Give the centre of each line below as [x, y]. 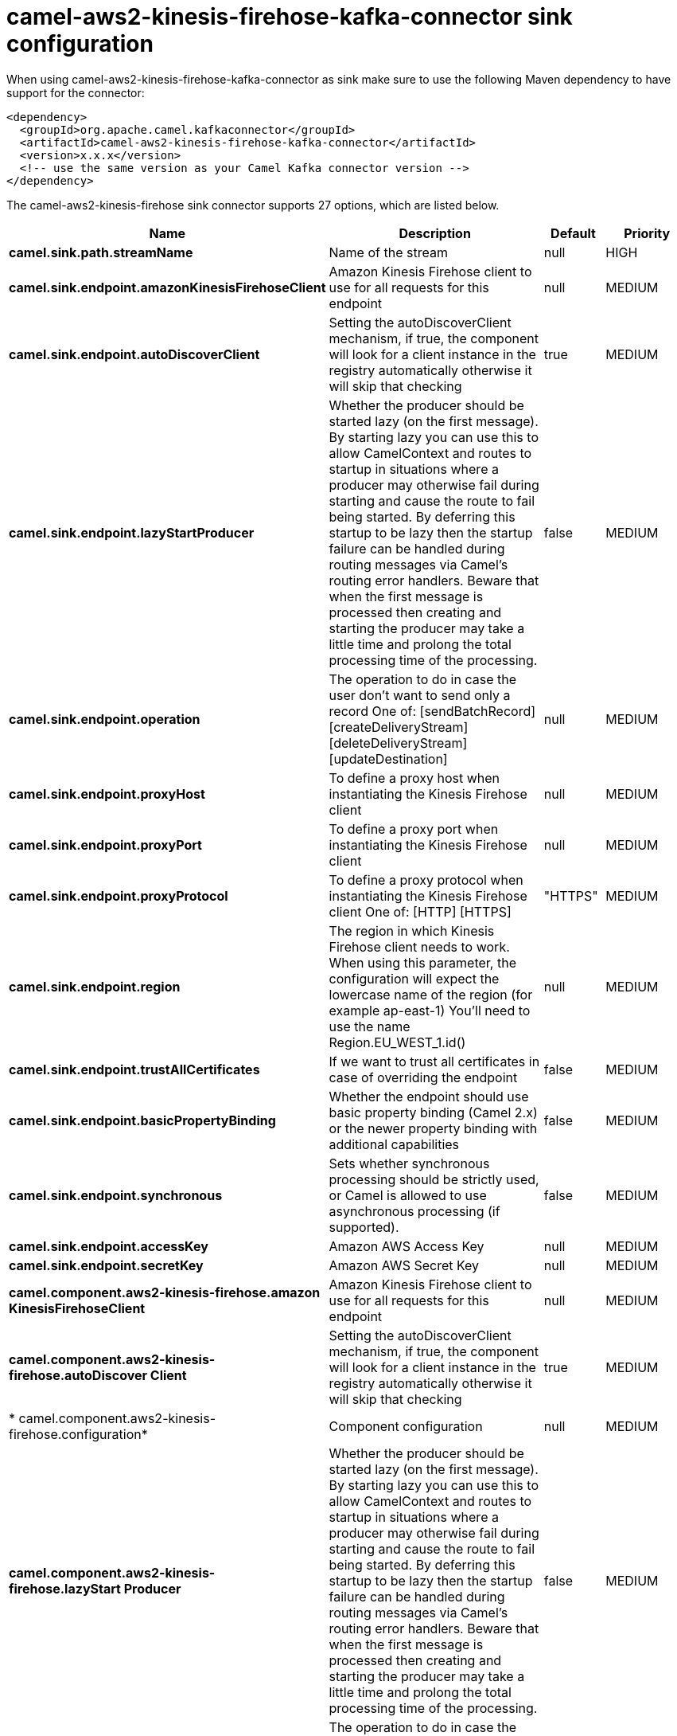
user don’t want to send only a [420, 695]
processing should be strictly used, [434, 1179]
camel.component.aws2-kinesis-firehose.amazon [165, 1292]
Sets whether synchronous [409, 1163]
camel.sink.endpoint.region [95, 986]
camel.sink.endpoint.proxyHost [107, 794]
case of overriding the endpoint [423, 1077]
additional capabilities [394, 1144]
